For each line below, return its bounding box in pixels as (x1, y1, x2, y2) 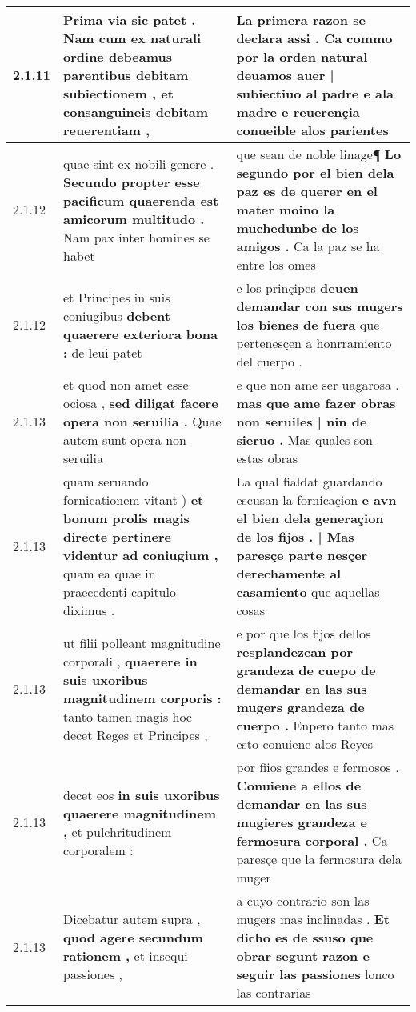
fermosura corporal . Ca (236, 831, 388, 850)
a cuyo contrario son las (236, 891, 370, 910)
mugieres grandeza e (236, 813, 367, 831)
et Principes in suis (63, 287, 170, 306)
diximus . (63, 601, 115, 619)
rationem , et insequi (63, 946, 188, 965)
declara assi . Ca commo (236, 29, 393, 47)
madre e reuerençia (236, 102, 360, 121)
